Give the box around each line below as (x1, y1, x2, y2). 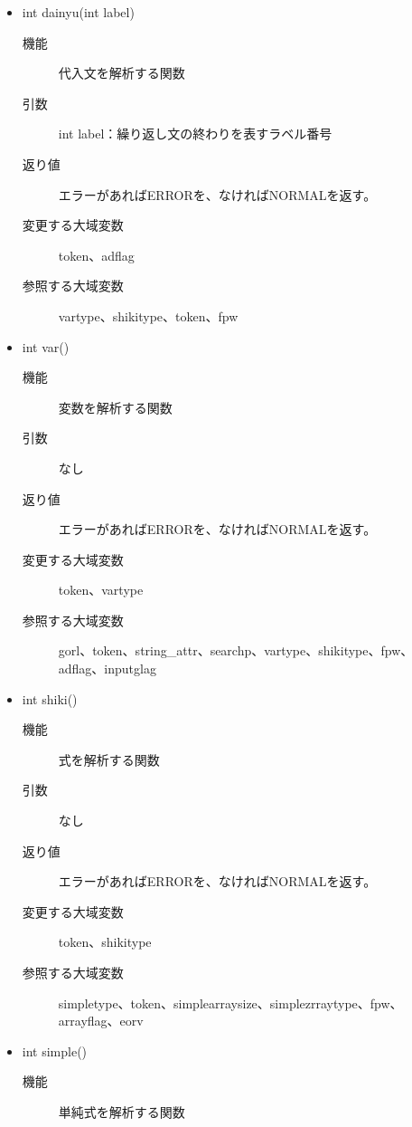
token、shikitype (58, 932, 152, 951)
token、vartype (58, 580, 144, 599)
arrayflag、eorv (58, 1011, 144, 1030)
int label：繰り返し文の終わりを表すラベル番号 (58, 124, 332, 143)
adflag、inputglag (58, 659, 156, 678)
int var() (22, 337, 70, 356)
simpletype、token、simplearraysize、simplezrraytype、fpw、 (58, 993, 403, 1012)
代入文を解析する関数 (58, 63, 185, 82)
